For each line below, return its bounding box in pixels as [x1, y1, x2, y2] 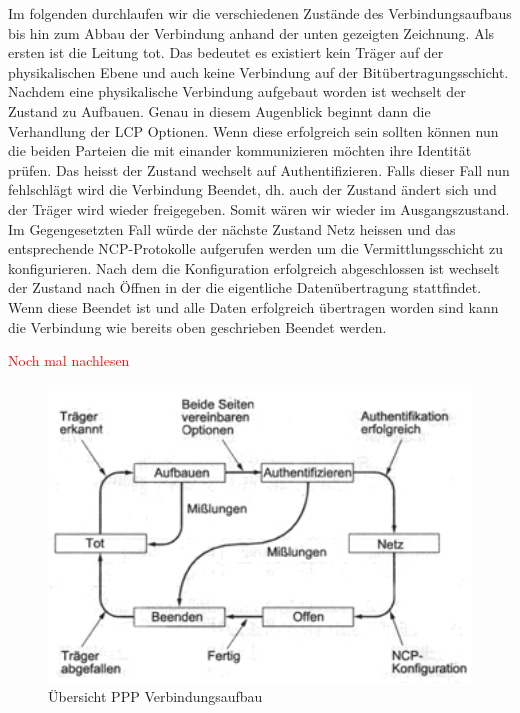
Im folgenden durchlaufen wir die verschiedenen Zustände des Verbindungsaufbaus [8, 3, 512, 23]
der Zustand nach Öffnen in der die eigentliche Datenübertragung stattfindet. [8, 277, 482, 298]
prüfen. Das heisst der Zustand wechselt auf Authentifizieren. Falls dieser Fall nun [8, 159, 510, 180]
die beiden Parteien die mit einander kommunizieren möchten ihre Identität [8, 140, 472, 161]
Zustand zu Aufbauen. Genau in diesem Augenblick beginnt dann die [8, 100, 431, 121]
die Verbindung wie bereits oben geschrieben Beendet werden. [8, 316, 387, 337]
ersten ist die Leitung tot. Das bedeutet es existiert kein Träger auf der [8, 42, 444, 63]
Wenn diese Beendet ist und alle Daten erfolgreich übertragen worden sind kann [8, 296, 499, 317]
